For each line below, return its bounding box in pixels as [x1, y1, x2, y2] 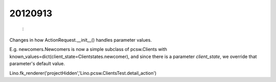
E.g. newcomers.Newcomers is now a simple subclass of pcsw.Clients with [9, 46, 167, 52]
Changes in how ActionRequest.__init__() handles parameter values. [9, 37, 152, 43]
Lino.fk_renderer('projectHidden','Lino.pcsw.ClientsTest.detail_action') [9, 70, 157, 76]
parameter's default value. [9, 61, 65, 67]
